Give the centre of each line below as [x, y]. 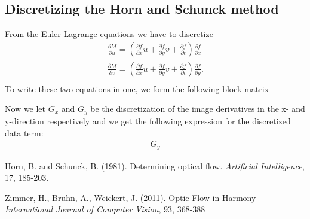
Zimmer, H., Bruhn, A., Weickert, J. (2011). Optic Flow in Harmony [131, 197]
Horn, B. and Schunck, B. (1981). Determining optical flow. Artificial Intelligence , [155, 165]
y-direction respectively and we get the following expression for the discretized [148, 121]
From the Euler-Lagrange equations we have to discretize [109, 34]
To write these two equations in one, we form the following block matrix [137, 88]
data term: [24, 133]
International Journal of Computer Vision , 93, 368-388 [105, 209]
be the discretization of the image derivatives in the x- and [198, 109]
